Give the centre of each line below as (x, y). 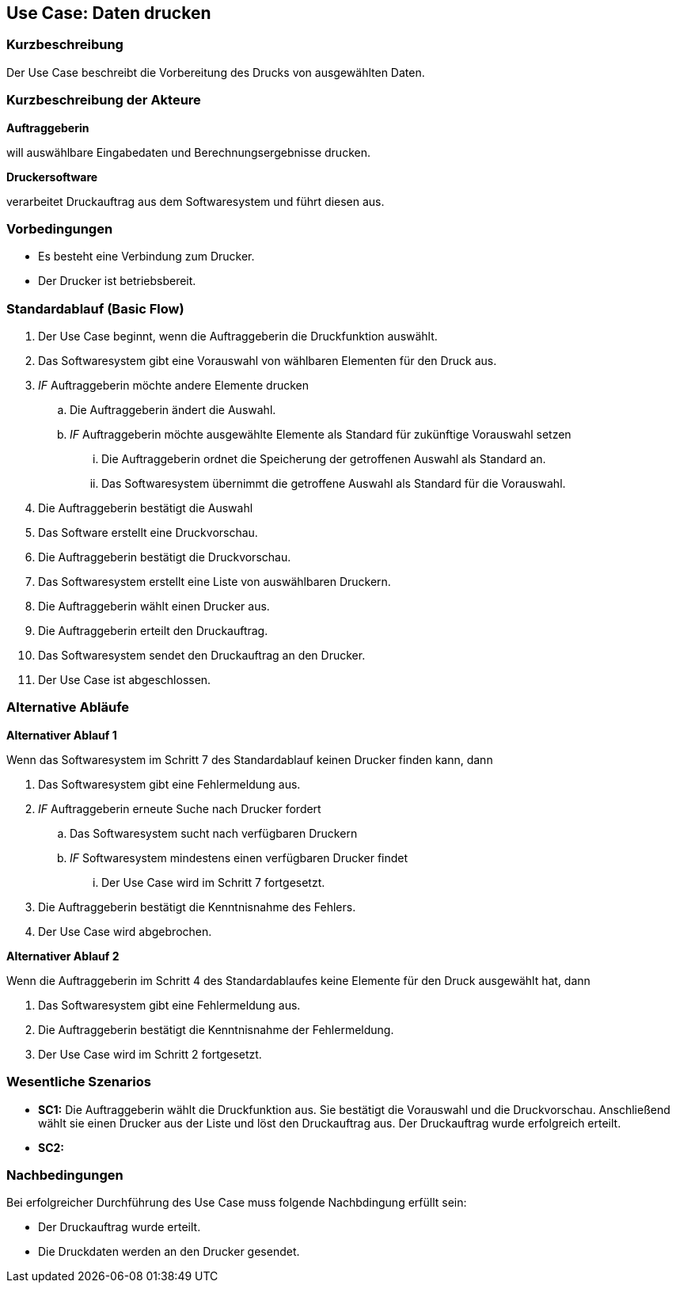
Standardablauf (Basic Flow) (95, 308)
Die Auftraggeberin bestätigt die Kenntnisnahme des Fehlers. (197, 907)
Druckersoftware (52, 177)
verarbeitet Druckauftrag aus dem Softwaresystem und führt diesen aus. (196, 201)
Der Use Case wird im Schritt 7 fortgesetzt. (213, 882)
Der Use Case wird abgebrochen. (125, 931)
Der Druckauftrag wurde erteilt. (120, 1227)
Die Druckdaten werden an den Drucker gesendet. (169, 1252)
